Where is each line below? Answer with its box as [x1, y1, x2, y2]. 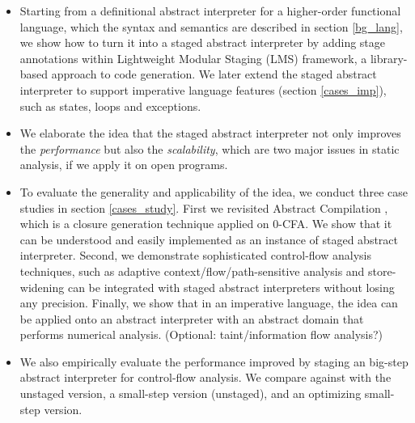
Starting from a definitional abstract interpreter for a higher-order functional [19, 2, 401, 19]
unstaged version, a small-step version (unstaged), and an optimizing [19, 385, 362, 402]
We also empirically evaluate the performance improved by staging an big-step [19, 353, 409, 370]
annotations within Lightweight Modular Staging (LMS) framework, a [19, 49, 367, 66]
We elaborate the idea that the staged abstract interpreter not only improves [19, 125, 401, 142]
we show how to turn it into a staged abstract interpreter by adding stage [19, 34, 386, 51]
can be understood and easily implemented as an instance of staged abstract [19, 231, 398, 247]
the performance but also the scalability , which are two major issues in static [19, 140, 400, 157]
